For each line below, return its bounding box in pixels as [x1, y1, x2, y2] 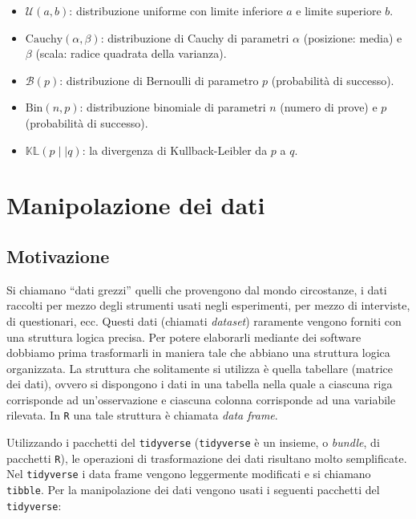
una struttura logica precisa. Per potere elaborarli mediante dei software [6, 328, 361, 345]
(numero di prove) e [280, 99, 378, 116]
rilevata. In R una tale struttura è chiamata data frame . [6, 407, 278, 424]
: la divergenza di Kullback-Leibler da [82, 141, 268, 158]
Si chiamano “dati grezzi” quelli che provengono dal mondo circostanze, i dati [6, 281, 387, 298]
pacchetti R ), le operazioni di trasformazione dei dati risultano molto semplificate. [6, 449, 407, 466]
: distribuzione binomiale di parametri [79, 99, 266, 116]
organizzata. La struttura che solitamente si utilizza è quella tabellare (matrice [6, 359, 394, 376]
